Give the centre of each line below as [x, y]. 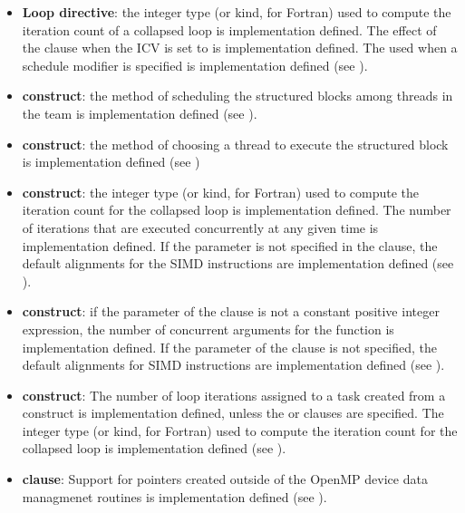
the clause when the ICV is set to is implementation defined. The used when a [240, 48]
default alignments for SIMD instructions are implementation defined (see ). [233, 365]
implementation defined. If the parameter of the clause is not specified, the [230, 347]
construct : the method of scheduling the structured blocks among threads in [237, 96]
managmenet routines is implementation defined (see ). [174, 496]
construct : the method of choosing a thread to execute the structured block [235, 144]
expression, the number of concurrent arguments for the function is [208, 329]
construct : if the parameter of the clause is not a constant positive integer [231, 311]
